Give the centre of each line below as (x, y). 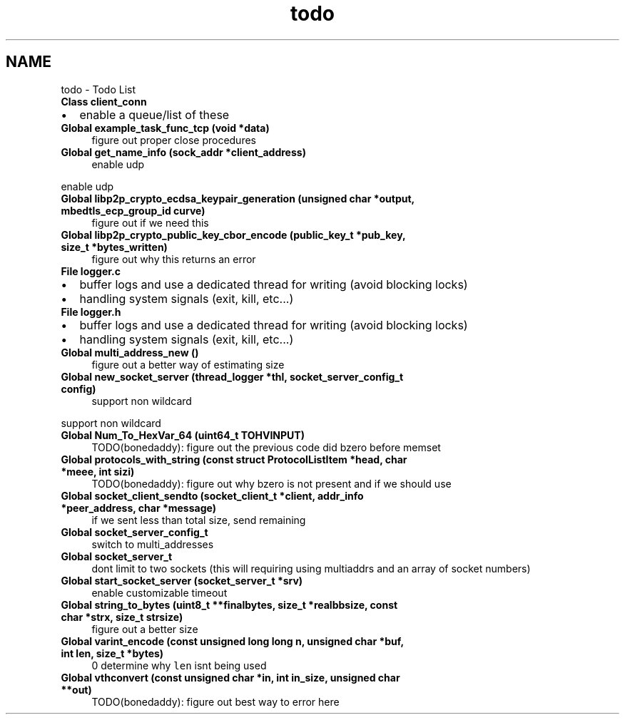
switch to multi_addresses (153, 544)
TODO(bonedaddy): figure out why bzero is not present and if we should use (271, 483)
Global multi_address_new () (130, 352)
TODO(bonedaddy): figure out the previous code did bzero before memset (266, 447)
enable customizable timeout (159, 592)
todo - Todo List (98, 89)
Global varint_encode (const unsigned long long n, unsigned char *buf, (233, 641)
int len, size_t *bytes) (112, 653)
